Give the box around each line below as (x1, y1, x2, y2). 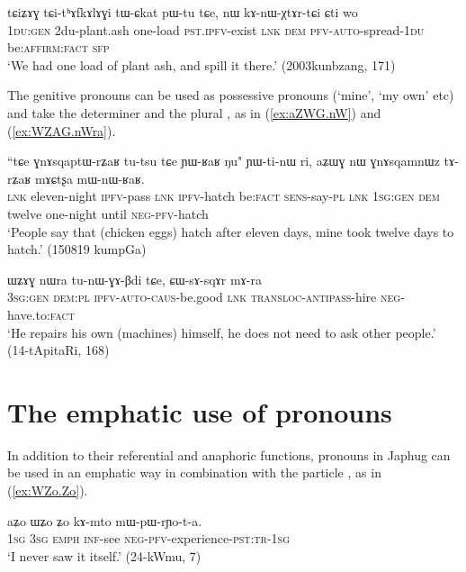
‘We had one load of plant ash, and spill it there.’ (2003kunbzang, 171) (7, 55, 396, 74)
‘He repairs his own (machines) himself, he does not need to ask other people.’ (7, 322, 436, 341)
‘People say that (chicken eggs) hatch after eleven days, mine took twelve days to (7, 222, 454, 241)
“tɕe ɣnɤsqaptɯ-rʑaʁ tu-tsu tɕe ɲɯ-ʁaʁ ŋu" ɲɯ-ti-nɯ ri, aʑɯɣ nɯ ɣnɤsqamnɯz (7, 151, 440, 170)
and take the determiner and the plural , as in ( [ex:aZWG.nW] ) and (7, 103, 381, 122)
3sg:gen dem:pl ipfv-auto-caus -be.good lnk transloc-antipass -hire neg (7, 287, 401, 306)
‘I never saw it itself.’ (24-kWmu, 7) (7, 546, 202, 565)
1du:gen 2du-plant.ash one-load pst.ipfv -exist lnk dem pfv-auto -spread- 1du (7, 20, 425, 39)
